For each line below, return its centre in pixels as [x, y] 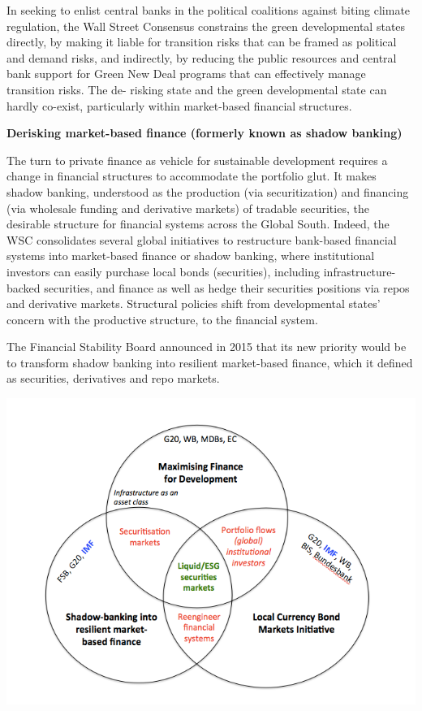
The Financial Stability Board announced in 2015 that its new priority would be [207, 347]
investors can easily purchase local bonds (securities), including [164, 271]
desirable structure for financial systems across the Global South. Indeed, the [198, 224]
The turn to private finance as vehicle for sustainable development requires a [197, 160]
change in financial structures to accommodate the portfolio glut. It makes [192, 176]
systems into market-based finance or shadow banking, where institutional [191, 256]
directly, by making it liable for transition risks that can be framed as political [202, 42]
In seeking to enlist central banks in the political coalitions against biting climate [209, 10]
